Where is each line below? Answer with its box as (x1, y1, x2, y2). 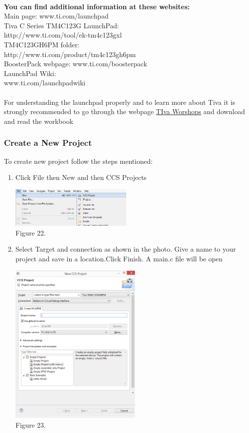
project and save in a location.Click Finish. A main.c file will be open (15, 254, 223, 264)
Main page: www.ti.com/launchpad (4, 11, 109, 21)
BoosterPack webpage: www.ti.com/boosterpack (4, 59, 147, 69)
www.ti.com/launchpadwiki (4, 78, 86, 88)
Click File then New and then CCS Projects (15, 172, 147, 182)
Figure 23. (15, 419, 46, 430)
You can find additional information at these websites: (4, 1, 190, 11)
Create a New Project (4, 137, 92, 149)
